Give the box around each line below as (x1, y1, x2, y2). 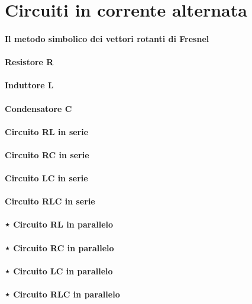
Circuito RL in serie (5, 125, 89, 137)
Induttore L (5, 79, 54, 91)
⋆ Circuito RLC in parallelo (5, 288, 120, 300)
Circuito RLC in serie (5, 195, 95, 207)
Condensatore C (5, 102, 72, 114)
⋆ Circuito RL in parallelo (5, 218, 114, 231)
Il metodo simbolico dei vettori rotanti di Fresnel (5, 32, 209, 44)
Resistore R (5, 56, 54, 68)
